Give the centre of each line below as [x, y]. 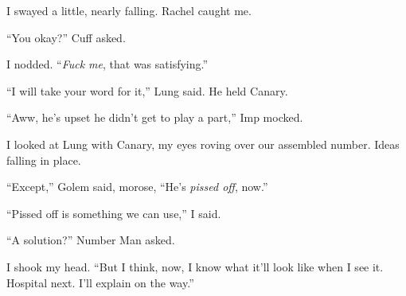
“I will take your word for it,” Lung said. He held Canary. [147, 90]
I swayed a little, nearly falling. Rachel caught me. [129, 10]
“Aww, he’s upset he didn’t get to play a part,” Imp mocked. [155, 117]
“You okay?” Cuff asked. [66, 37]
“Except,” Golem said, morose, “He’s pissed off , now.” [137, 187]
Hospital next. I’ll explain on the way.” [100, 282]
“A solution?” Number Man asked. [91, 240]
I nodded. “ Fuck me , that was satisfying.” [107, 64]
